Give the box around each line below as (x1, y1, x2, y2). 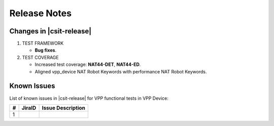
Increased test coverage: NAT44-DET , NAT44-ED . (35, 61, 141, 68)
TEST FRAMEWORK (22, 40, 64, 47)
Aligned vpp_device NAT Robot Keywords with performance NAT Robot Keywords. (35, 68, 207, 74)
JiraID (21, 104, 37, 111)
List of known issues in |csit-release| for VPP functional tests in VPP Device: (9, 95, 168, 101)
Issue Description (42, 104, 86, 111)
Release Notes (9, 8, 72, 19)
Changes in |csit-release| (9, 27, 92, 35)
